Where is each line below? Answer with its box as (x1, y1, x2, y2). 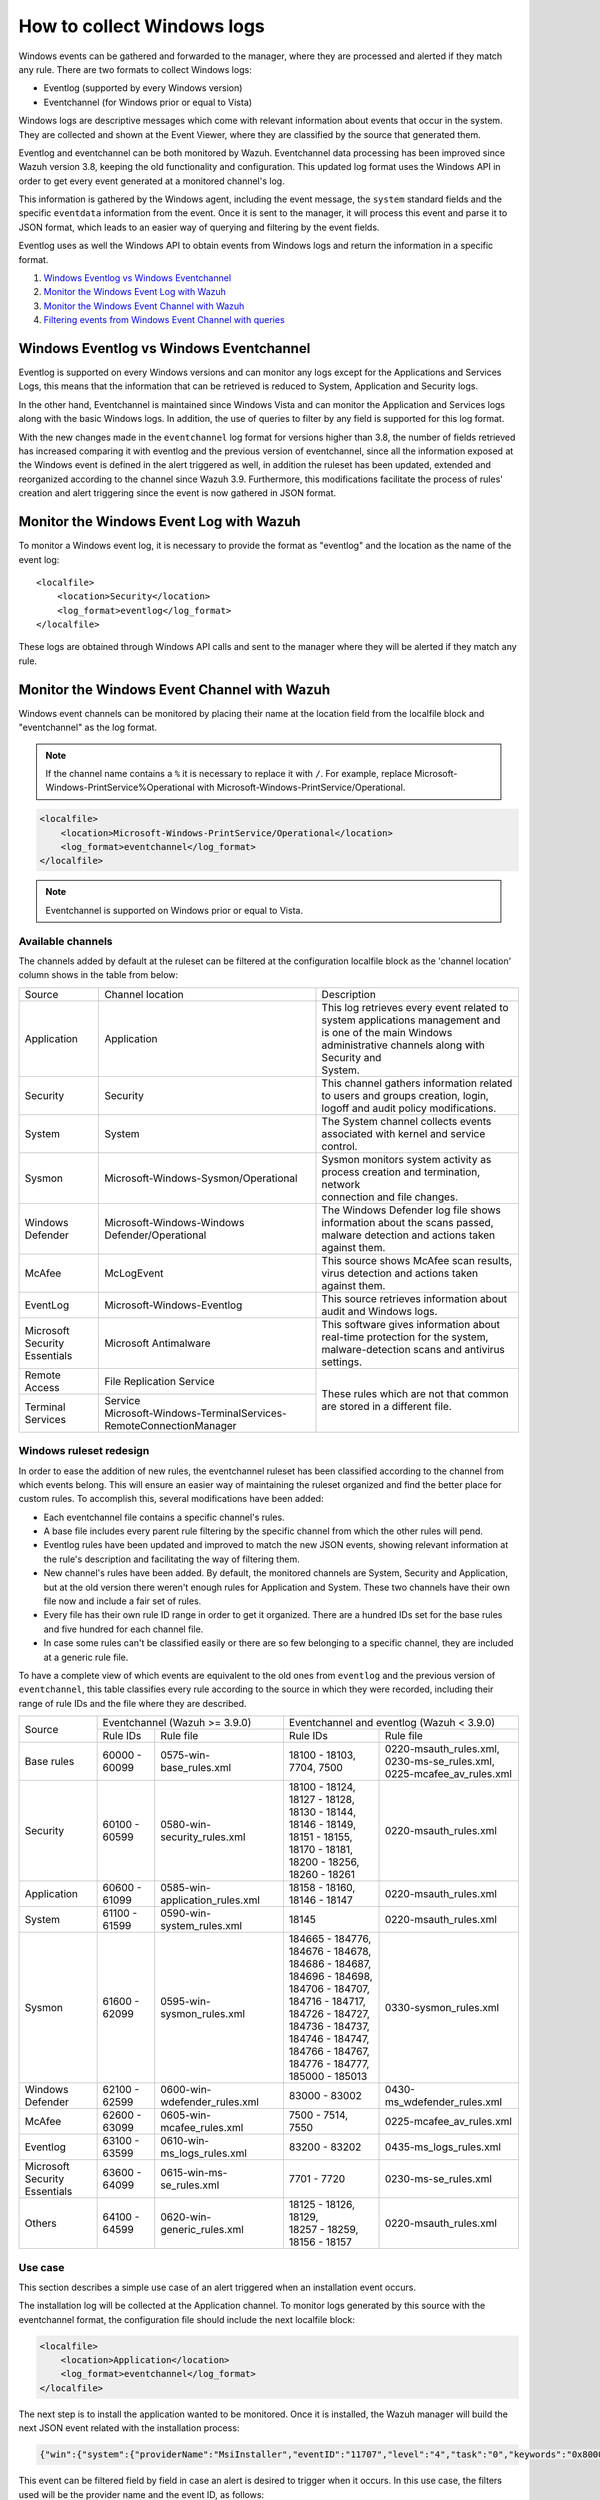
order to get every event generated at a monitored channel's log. (18, 175, 285, 187)
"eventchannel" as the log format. (18, 721, 158, 734)
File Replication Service (104, 1374, 215, 1388)
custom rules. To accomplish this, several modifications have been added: (18, 1493, 324, 1505)
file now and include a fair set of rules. (43, 1595, 202, 1607)
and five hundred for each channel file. (43, 1623, 204, 1635)
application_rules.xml (160, 1893, 260, 1907)
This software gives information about (321, 1317, 500, 1331)
